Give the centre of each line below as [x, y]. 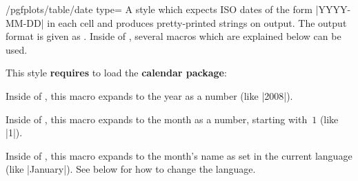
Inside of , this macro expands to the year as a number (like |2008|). [149, 95]
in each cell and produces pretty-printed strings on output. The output [197, 22]
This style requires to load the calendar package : [116, 73]
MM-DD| [25, 22]
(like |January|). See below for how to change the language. [131, 169]
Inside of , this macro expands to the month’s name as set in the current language [179, 155]
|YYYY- [333, 9]
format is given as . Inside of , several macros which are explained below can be [173, 36]
